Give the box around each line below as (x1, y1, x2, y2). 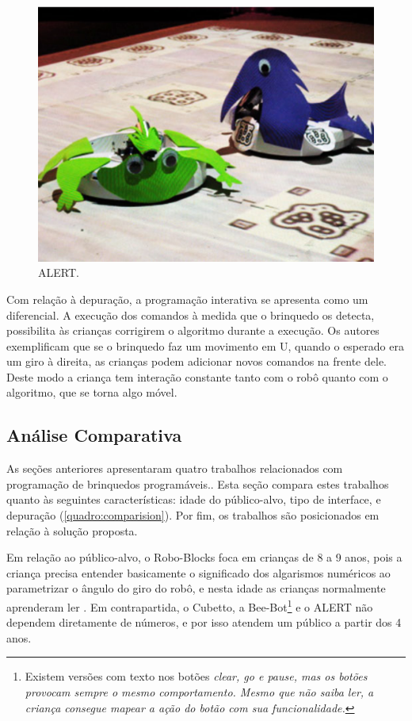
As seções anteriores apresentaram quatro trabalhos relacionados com (6, 460, 343, 477)
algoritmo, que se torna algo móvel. (6, 384, 177, 401)
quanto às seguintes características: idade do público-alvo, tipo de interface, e (6, 491, 381, 508)
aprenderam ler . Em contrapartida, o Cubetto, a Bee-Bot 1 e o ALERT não (6, 596, 373, 615)
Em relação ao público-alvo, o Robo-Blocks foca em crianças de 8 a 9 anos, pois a (6, 549, 402, 566)
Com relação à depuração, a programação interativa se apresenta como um (6, 290, 368, 307)
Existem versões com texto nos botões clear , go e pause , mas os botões (25, 668, 368, 685)
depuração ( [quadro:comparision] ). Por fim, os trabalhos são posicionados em (6, 507, 380, 523)
